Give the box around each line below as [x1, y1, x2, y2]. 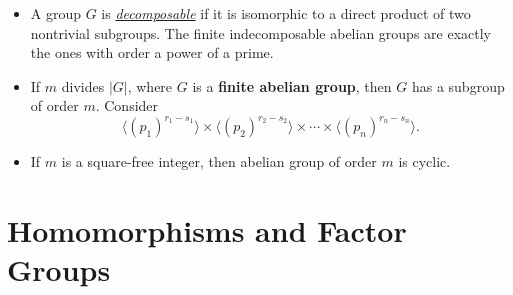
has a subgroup [411, 75, 505, 96]
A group [30, 3, 82, 23]
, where [127, 75, 173, 96]
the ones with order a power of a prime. [30, 42, 274, 63]
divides [61, 75, 105, 96]
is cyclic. [398, 151, 451, 172]
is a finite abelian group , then [192, 75, 392, 96]
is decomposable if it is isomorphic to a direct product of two [101, 3, 471, 23]
